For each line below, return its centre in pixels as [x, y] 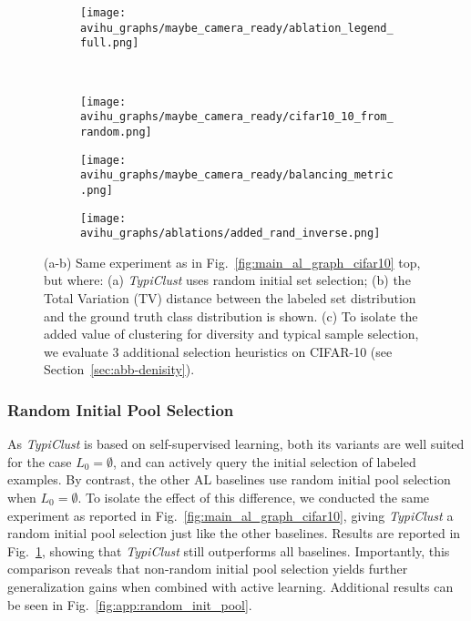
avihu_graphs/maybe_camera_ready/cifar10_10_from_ [237, 117]
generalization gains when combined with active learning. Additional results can [230, 586]
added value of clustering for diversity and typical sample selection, [231, 334]
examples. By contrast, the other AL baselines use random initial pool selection [229, 479]
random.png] [116, 132]
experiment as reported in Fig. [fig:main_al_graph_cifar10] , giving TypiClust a [230, 515]
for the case [40, 461]
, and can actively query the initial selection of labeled [265, 461]
